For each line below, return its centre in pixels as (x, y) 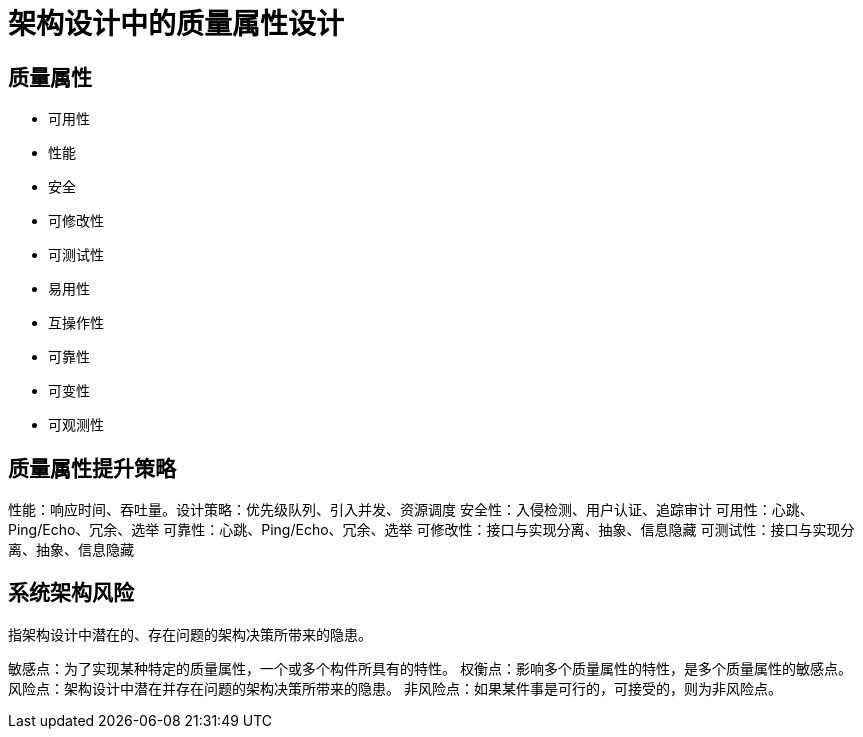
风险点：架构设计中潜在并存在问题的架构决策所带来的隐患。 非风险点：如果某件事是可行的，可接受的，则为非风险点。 (395, 688)
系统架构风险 (71, 593)
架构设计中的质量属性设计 (176, 24)
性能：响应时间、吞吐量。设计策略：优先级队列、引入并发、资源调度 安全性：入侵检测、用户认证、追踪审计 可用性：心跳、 (411, 510)
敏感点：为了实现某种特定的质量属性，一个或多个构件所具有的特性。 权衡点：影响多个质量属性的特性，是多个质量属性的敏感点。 (430, 668)
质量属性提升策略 (92, 468)
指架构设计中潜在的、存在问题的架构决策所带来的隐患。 (190, 634)
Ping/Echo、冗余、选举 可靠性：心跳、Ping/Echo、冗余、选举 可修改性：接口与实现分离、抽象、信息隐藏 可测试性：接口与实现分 (431, 530)
